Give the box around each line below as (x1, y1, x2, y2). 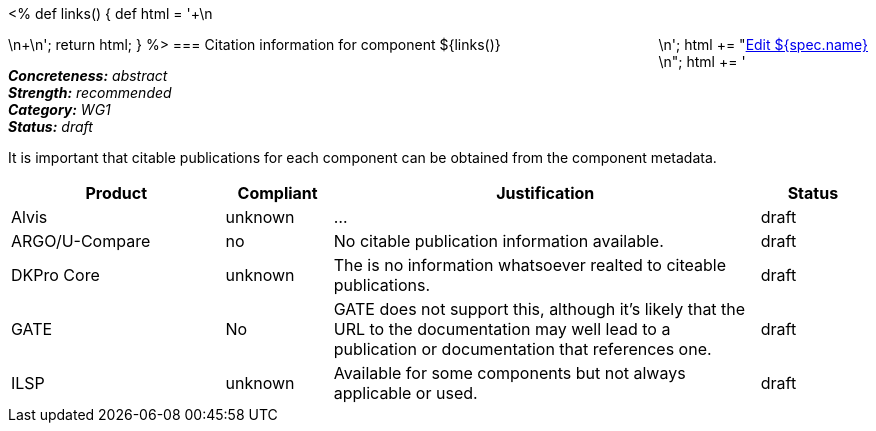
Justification (496, 183, 595, 203)
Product (85, 183, 148, 203)
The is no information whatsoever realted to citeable (333, 255, 727, 275)
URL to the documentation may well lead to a (333, 319, 671, 339)
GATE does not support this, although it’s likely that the (333, 299, 746, 319)
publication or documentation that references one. (333, 339, 712, 359)
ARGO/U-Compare (11, 231, 151, 251)
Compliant (237, 183, 318, 203)
